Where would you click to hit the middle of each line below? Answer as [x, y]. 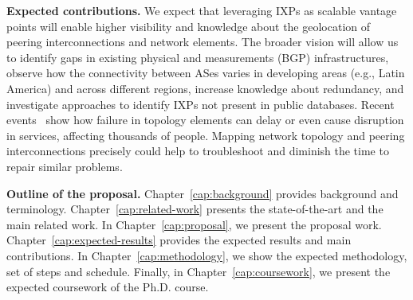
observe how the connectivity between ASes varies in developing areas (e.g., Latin [206, 73]
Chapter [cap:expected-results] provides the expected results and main [179, 240]
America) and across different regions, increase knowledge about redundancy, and [205, 88]
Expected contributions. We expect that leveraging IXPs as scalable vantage [202, 10]
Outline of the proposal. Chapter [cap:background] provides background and [203, 193]
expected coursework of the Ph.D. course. [108, 287]
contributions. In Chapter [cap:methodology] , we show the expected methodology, [207, 255]
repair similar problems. [65, 166]
